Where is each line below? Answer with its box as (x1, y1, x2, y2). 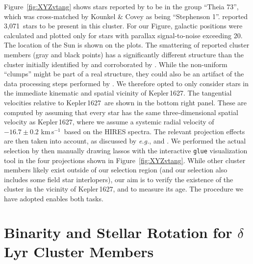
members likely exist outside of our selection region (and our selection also (4, 165, 228, 175)
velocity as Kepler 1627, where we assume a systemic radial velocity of (4, 117, 214, 127)
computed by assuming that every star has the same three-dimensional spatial (4, 107, 238, 117)
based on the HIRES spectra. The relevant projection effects (64, 126, 245, 136)
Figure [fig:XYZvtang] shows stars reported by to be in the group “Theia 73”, (4, 1, 239, 11)
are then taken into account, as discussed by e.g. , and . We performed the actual (4, 136, 246, 146)
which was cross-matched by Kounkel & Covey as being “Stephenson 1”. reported (4, 11, 248, 21)
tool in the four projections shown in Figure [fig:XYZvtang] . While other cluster (4, 155, 246, 165)
